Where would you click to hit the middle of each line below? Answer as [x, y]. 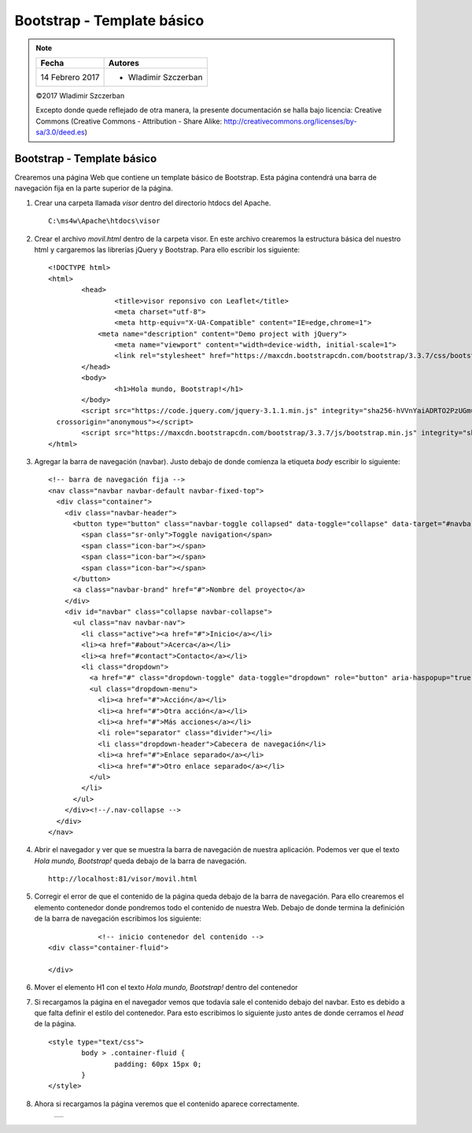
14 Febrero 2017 [70, 77]
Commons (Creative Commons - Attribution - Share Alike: [129, 121]
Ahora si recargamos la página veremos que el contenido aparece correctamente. [167, 1103]
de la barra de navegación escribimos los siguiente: [118, 919]
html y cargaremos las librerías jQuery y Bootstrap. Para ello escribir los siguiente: [167, 249]
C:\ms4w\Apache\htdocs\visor [104, 221]
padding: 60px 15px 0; [158, 1064]
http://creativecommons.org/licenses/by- [290, 121]
